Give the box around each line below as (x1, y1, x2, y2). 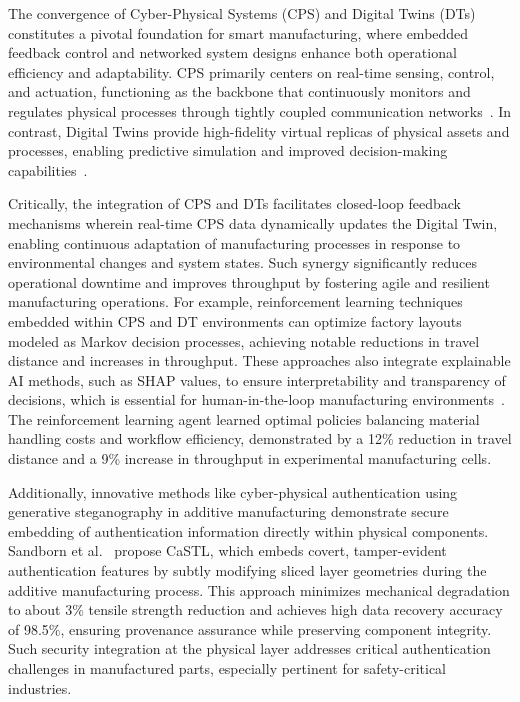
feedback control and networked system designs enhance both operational (8, 42, 457, 63)
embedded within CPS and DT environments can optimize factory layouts (8, 310, 462, 331)
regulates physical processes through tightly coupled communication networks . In (8, 100, 512, 121)
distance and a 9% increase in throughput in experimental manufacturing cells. (8, 448, 492, 469)
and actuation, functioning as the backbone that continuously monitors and (8, 81, 471, 102)
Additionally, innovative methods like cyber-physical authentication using (8, 481, 458, 502)
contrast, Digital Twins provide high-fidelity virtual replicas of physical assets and (8, 120, 510, 141)
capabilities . (8, 159, 88, 180)
